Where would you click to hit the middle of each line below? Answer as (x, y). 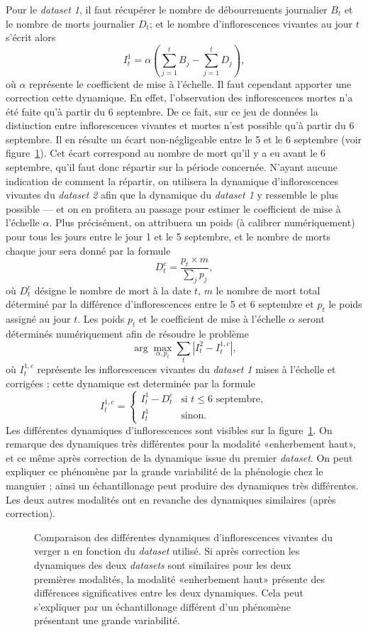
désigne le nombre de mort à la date (113, 290)
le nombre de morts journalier (71, 23)
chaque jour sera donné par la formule (88, 250)
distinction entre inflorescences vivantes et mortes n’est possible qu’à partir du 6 (180, 125)
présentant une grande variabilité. (107, 620)
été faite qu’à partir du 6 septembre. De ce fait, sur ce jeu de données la (162, 111)
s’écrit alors (31, 37)
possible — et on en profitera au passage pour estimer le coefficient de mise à (173, 208)
